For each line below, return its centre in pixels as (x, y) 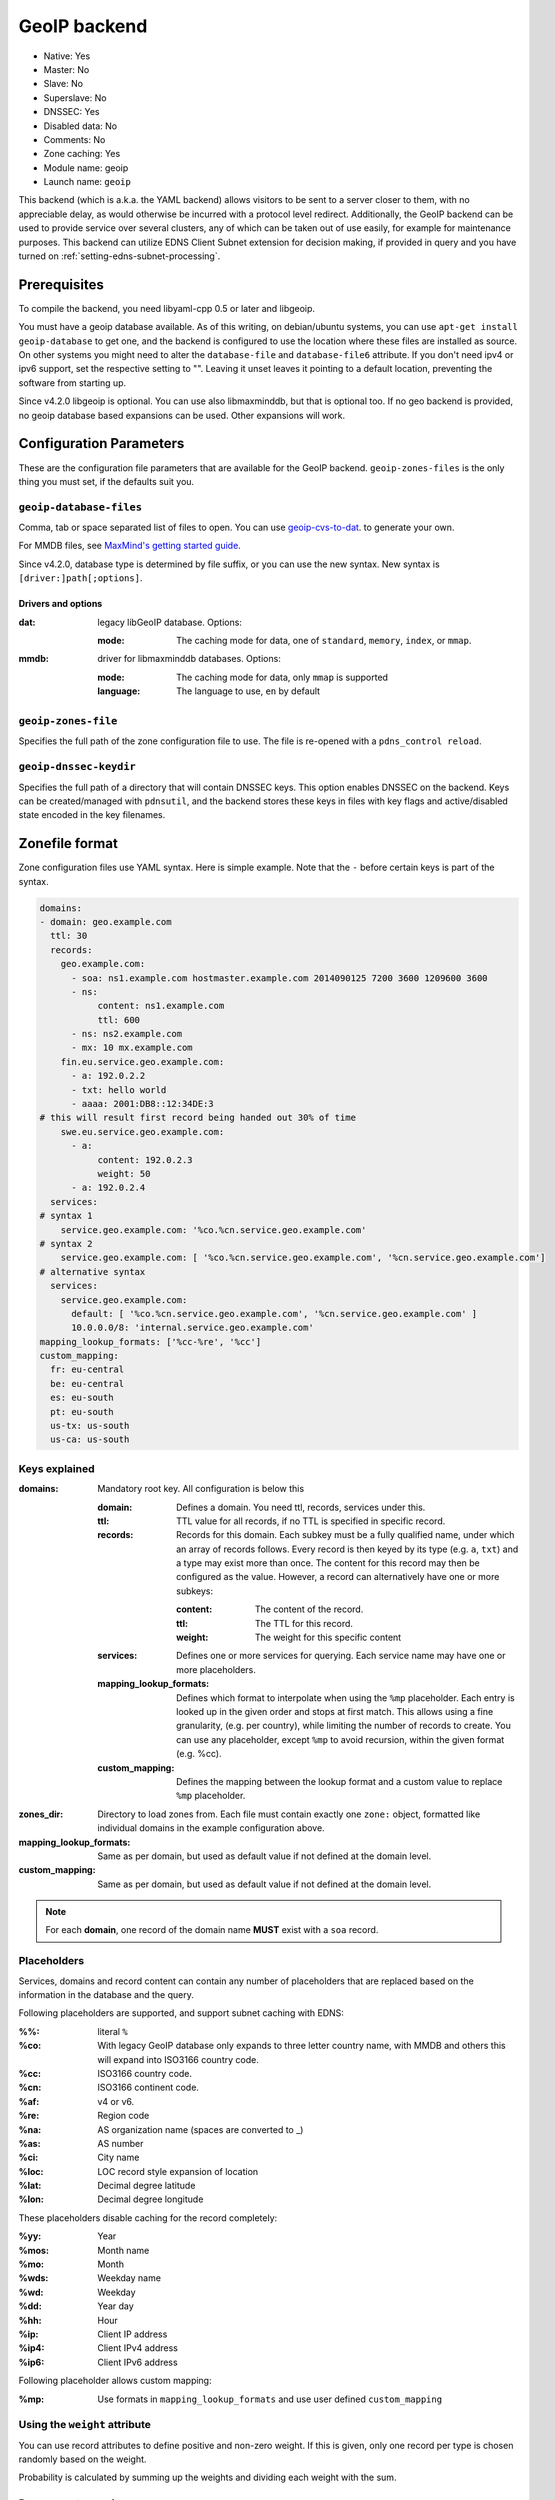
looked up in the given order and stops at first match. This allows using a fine (335, 1711)
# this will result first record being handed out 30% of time (198, 1118)
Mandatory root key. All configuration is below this (201, 1489)
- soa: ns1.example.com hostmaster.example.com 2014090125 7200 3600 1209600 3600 (280, 978)
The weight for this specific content (328, 1637)
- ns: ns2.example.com (127, 1034)
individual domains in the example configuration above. (211, 1828)
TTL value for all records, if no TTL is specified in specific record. (311, 1521)
